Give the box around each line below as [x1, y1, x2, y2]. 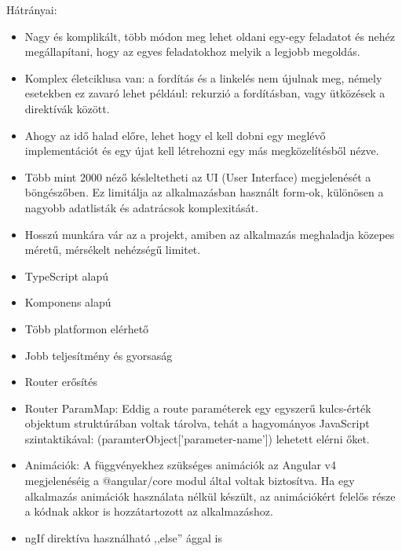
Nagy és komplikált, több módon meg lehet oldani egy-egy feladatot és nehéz [24, 28, 395, 44]
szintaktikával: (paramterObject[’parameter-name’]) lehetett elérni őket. [24, 430, 370, 446]
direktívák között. [24, 100, 110, 116]
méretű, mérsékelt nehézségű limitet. [24, 241, 201, 258]
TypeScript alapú [24, 267, 109, 284]
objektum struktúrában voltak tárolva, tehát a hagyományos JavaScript [24, 415, 370, 432]
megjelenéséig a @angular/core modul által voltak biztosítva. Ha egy [24, 472, 355, 489]
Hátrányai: [6, 2, 57, 17]
